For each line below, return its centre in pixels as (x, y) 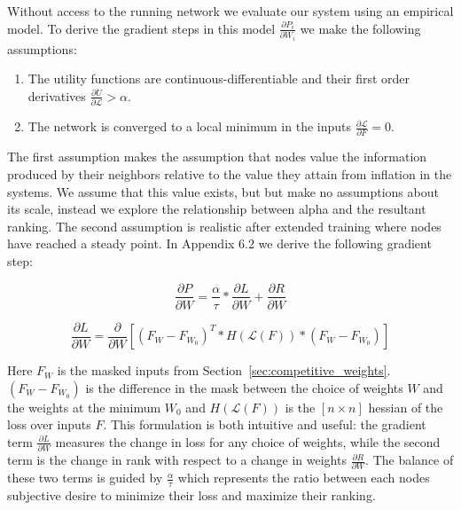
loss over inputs (49, 424)
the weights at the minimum (84, 407)
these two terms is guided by (85, 478)
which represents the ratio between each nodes (304, 478)
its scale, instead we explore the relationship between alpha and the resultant (217, 209)
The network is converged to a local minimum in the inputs (190, 126)
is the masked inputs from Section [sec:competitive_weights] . (224, 370)
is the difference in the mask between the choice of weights (244, 387)
